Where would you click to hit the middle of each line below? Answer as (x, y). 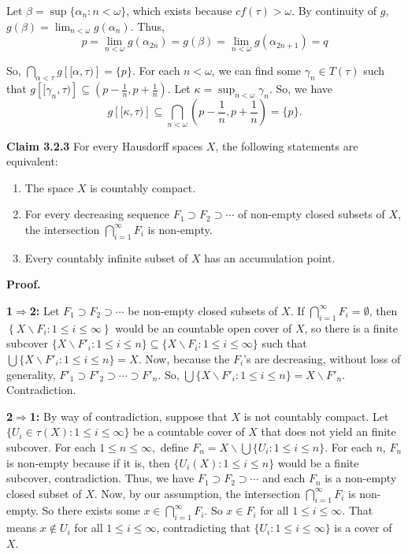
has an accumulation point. (270, 257)
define (174, 446)
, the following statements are (287, 145)
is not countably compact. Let (316, 416)
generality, (31, 374)
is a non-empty (361, 478)
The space (49, 187)
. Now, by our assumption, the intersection (197, 493)
